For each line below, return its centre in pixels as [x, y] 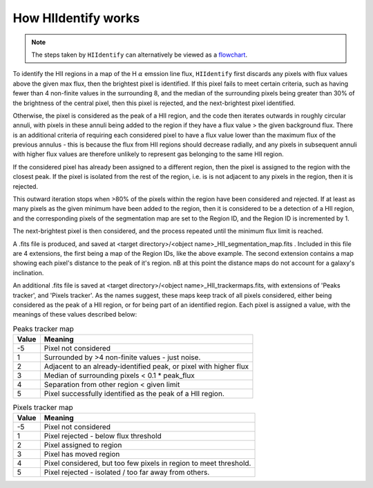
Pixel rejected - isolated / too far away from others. [127, 472]
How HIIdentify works [76, 18]
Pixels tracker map [43, 408]
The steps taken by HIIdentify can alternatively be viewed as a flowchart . [140, 55]
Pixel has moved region [82, 454]
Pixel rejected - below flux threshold [103, 436]
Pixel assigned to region [83, 445]
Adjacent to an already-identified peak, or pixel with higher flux [146, 366]
